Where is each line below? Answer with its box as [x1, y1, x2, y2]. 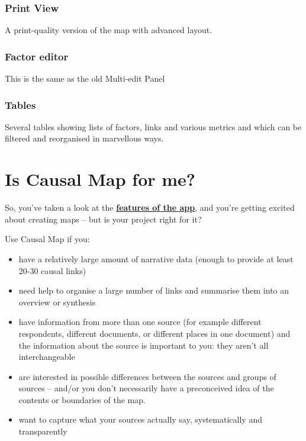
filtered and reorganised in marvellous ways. [5, 132, 164, 144]
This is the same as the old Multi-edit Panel [5, 72, 165, 85]
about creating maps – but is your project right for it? [5, 213, 202, 225]
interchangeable [18, 350, 75, 363]
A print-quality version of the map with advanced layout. [5, 24, 212, 36]
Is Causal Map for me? [5, 167, 196, 191]
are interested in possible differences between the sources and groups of [18, 370, 276, 382]
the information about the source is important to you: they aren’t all [18, 339, 269, 351]
